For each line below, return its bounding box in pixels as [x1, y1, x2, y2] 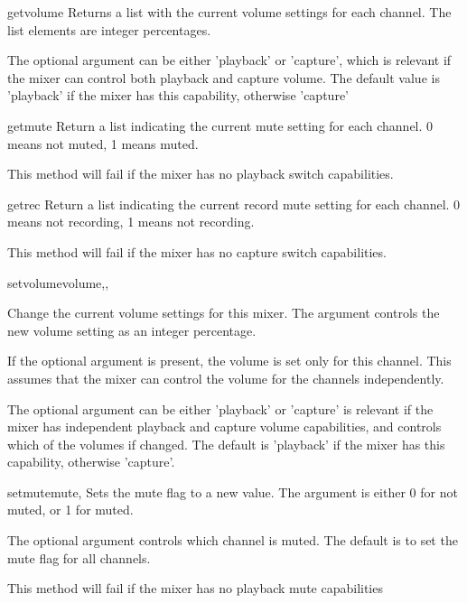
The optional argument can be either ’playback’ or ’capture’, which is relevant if [7, 51, 452, 70]
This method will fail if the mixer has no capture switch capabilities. [7, 242, 387, 261]
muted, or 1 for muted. [7, 500, 134, 519]
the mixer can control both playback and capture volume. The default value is [7, 68, 440, 87]
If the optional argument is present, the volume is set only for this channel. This [7, 351, 452, 370]
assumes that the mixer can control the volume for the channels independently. [7, 368, 444, 387]
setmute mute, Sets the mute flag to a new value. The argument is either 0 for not [7, 482, 458, 501]
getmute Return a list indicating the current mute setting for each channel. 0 [7, 116, 434, 135]
